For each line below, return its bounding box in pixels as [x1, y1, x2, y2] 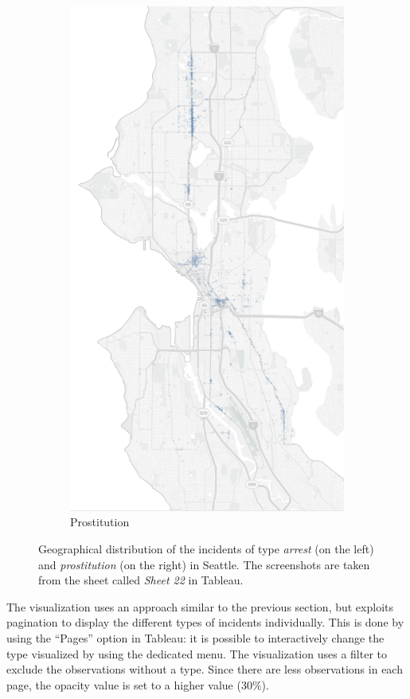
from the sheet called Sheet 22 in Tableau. [38, 572, 244, 588]
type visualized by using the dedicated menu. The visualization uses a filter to [6, 645, 387, 662]
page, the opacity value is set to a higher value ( [6, 676, 241, 693]
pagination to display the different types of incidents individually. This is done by [6, 614, 404, 631]
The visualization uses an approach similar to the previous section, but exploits [6, 598, 393, 615]
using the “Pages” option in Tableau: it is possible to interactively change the [6, 629, 385, 646]
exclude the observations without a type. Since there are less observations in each [6, 661, 403, 678]
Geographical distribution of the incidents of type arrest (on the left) [38, 540, 374, 556]
